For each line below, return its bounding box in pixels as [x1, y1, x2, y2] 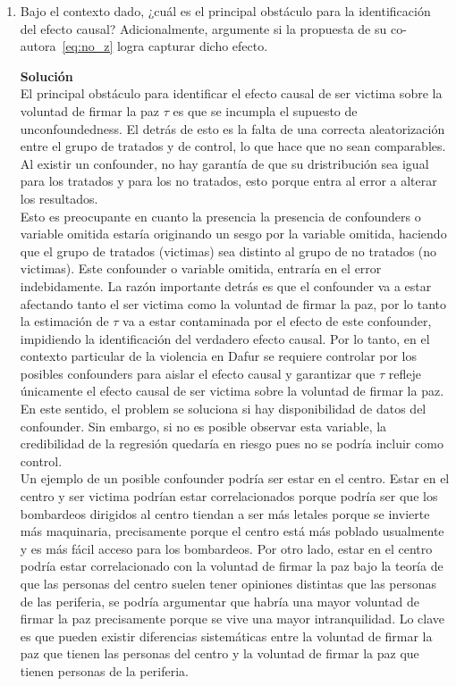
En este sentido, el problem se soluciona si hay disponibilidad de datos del [20, 399, 426, 418]
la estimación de [20, 312, 109, 330]
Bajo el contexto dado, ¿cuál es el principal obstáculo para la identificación [20, 2, 431, 20]
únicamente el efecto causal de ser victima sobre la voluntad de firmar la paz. [20, 381, 444, 400]
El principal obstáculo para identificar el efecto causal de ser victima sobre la [20, 84, 443, 103]
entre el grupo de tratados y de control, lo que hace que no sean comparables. [20, 137, 446, 155]
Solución [20, 66, 73, 85]
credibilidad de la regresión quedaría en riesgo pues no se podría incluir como [20, 434, 443, 453]
